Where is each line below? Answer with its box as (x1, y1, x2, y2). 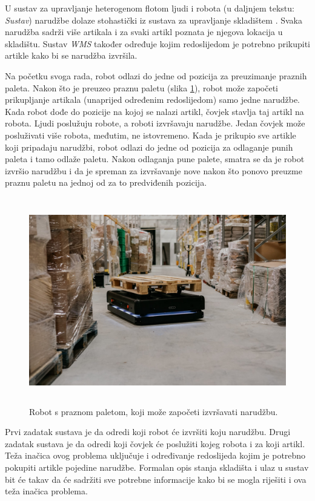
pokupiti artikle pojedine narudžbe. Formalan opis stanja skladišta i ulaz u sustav (5, 461, 309, 474)
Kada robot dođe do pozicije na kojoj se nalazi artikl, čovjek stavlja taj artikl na (5, 105, 304, 117)
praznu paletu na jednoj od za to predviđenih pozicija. (5, 176, 207, 189)
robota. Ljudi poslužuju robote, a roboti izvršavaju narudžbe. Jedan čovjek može (5, 117, 305, 129)
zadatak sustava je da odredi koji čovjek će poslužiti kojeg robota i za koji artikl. (5, 437, 305, 450)
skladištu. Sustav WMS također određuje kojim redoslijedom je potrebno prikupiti (5, 37, 311, 50)
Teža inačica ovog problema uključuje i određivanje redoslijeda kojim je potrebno (5, 449, 306, 462)
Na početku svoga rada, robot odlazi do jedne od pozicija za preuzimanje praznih (5, 69, 307, 82)
